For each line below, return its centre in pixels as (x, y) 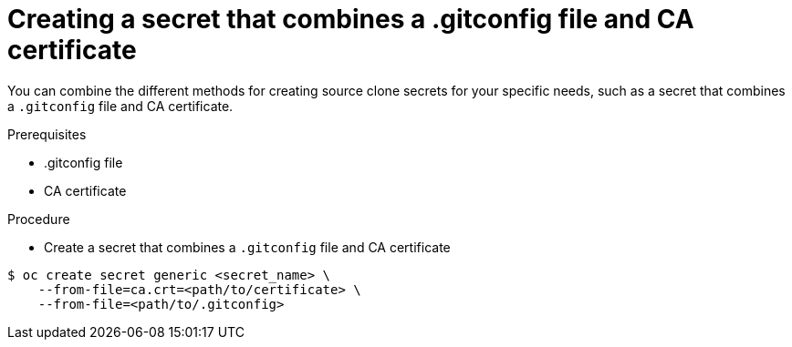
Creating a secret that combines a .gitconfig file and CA (351, 19)
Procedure (39, 219)
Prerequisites (47, 134)
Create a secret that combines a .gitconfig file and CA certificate (247, 247)
